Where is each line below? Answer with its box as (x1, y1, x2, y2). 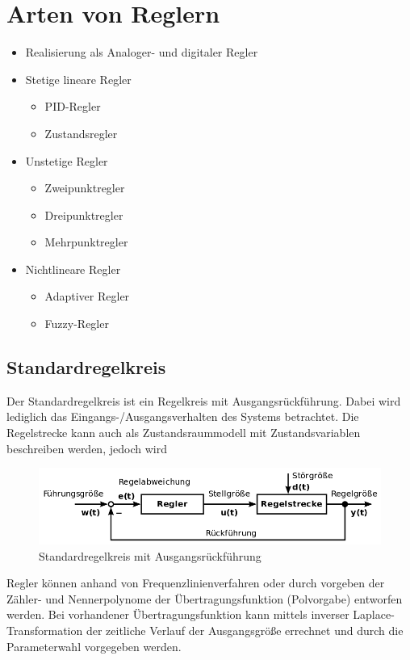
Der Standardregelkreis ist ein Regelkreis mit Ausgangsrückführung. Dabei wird (6, 392, 401, 409)
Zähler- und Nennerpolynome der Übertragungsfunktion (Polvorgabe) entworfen (6, 590, 403, 607)
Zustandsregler (44, 124, 118, 141)
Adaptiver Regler (44, 288, 130, 305)
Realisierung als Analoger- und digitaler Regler (25, 44, 258, 61)
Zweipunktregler (44, 179, 125, 196)
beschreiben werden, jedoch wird (6, 439, 167, 456)
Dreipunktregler (44, 206, 123, 223)
